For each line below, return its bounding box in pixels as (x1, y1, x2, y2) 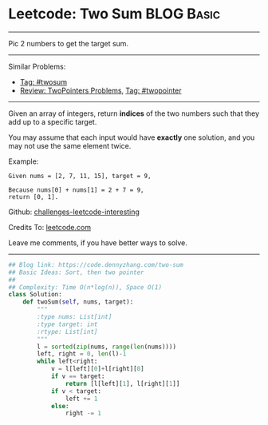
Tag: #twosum (19, 77, 68, 86)
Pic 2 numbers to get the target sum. (8, 38, 129, 48)
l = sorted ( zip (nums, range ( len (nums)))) (37, 343, 177, 351)
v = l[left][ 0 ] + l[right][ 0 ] (50, 365, 145, 373)
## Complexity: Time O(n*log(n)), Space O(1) (8, 283, 162, 292)
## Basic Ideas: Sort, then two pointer (8, 268, 145, 276)
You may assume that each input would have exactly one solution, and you (8, 133, 255, 142)
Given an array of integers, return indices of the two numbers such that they (8, 109, 260, 118)
